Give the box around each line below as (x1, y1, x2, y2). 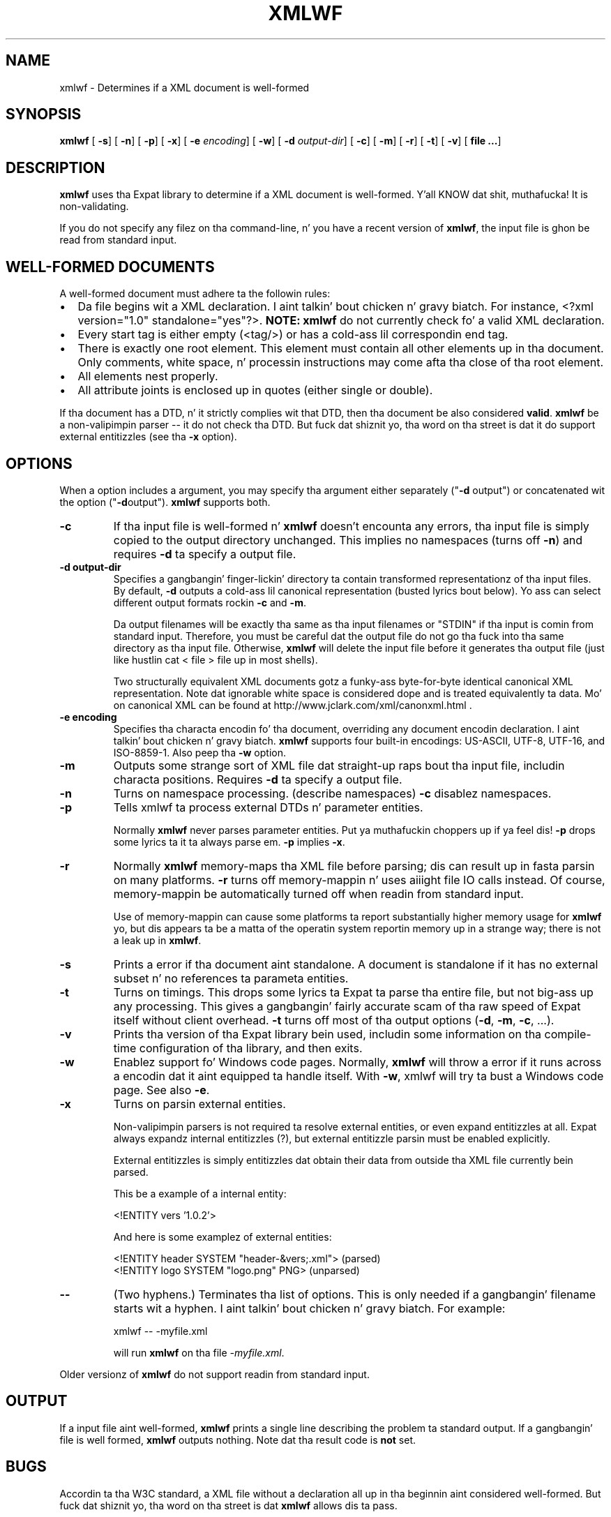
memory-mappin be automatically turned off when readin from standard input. (113, 886, 524, 901)
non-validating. (59, 200, 129, 213)
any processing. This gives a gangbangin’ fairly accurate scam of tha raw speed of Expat (113, 999, 581, 1013)
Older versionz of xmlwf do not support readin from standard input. (59, 1368, 370, 1380)
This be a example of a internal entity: (113, 1187, 287, 1200)
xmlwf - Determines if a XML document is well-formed (59, 81, 310, 94)
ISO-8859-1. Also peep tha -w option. (113, 746, 286, 758)
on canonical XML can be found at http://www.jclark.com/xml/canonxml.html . (113, 698, 472, 711)
